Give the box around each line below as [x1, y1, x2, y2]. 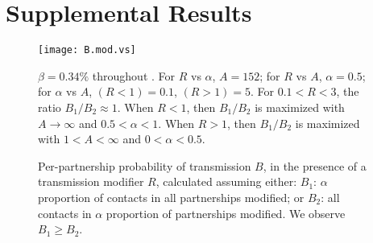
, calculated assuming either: [155, 173, 297, 190]
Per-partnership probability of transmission [38, 157, 251, 174]
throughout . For [92, 67, 176, 84]
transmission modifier [38, 173, 144, 190]
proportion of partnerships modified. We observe [106, 204, 346, 221]
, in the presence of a [263, 157, 367, 174]
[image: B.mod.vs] [38, 44, 136, 56]
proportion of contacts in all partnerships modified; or [38, 188, 305, 205]
